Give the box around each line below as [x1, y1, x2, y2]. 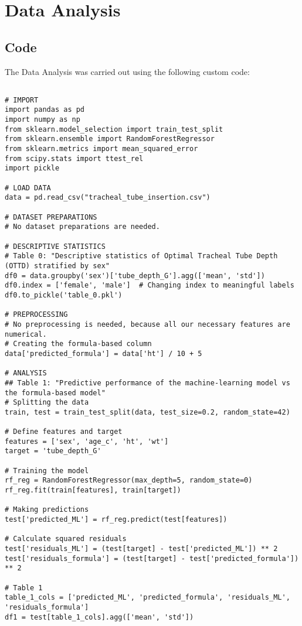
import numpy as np [5, 115, 80, 124]
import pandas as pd [5, 105, 85, 114]
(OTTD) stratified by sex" [5, 261, 110, 270]
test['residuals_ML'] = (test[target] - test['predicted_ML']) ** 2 [5, 545, 278, 553]
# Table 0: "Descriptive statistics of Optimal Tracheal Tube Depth [5, 252, 278, 261]
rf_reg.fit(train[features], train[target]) [5, 486, 181, 495]
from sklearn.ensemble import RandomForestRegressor [5, 135, 215, 143]
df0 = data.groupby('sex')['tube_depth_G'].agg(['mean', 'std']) [5, 271, 265, 280]
